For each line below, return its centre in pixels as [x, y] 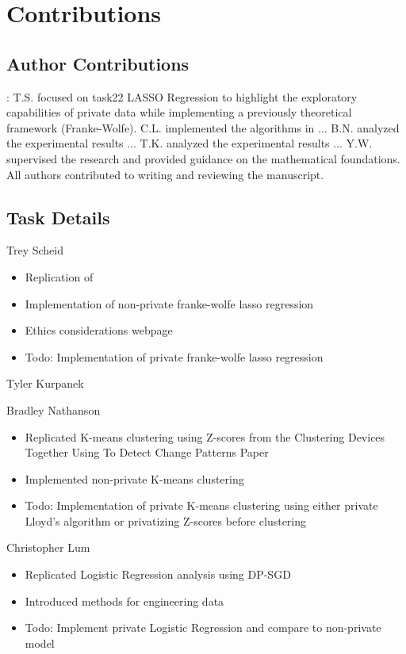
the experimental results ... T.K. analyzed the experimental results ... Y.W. [190, 143]
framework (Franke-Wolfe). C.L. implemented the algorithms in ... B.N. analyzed [203, 127]
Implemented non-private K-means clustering [134, 478]
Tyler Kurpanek [45, 383]
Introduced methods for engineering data [124, 600]
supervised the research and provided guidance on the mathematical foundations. [203, 158]
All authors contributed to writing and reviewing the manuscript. [165, 174]
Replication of [59, 276]
